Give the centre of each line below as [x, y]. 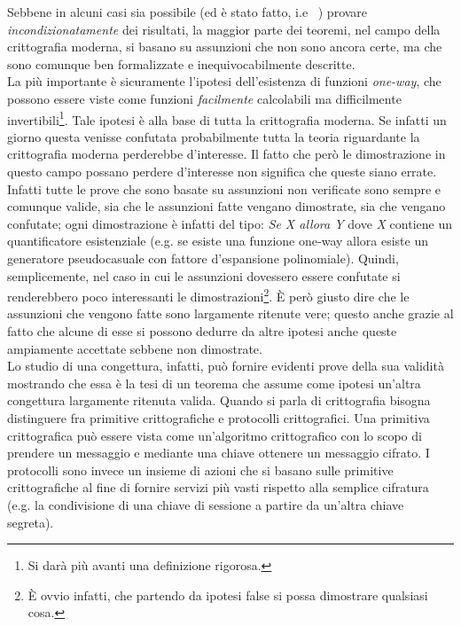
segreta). [31, 522]
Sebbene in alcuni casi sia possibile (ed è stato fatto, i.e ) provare [188, 12]
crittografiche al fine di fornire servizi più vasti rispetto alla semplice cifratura [218, 487]
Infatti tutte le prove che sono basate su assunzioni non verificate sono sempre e [224, 188]
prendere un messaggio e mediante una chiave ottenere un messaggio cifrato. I [219, 453]
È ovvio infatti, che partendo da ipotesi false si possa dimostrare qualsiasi [228, 595]
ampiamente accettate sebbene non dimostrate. [135, 348]
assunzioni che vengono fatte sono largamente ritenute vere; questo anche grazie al [230, 313]
